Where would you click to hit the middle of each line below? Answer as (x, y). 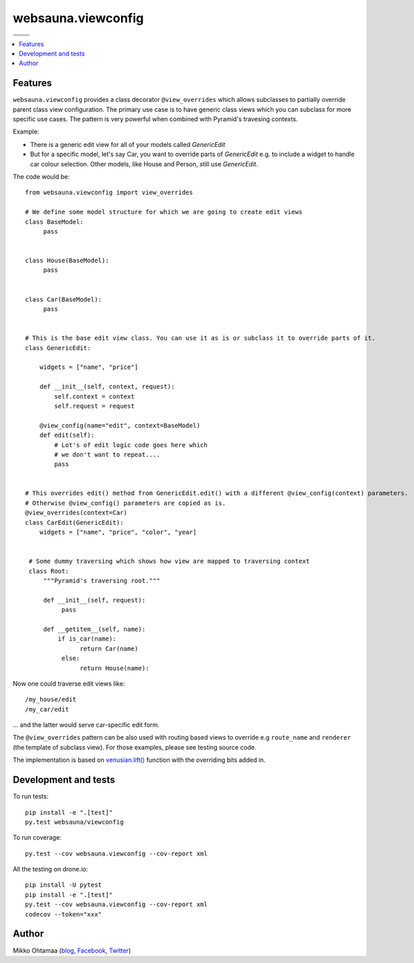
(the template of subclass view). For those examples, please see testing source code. (135, 747)
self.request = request (94, 406)
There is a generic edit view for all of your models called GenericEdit (128, 144)
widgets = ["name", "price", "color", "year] (118, 532)
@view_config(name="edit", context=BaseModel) (120, 425)
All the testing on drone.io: (50, 869)
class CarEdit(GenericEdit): (74, 522)
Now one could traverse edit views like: (69, 684)
